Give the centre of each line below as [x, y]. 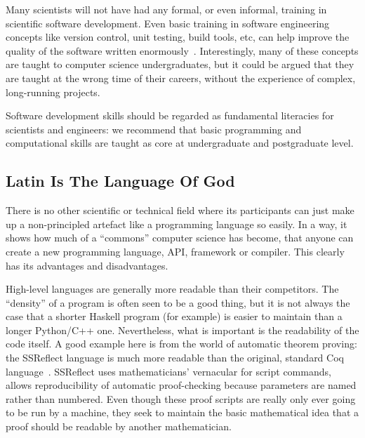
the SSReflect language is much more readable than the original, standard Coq [175, 358]
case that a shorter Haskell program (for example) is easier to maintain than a [174, 316]
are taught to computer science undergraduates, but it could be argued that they [180, 64]
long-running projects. [53, 92]
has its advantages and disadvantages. [87, 265]
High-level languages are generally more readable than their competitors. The [172, 289]
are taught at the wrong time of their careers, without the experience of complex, [181, 78]
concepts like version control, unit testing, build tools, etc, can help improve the [178, 37]
